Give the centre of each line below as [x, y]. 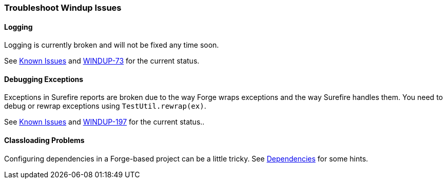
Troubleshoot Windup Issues [63, 8]
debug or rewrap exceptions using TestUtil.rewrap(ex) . [105, 106]
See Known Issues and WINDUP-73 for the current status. [102, 61]
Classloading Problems [44, 140]
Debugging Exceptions [44, 79]
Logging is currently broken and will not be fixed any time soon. [112, 45]
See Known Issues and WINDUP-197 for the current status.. [104, 122]
